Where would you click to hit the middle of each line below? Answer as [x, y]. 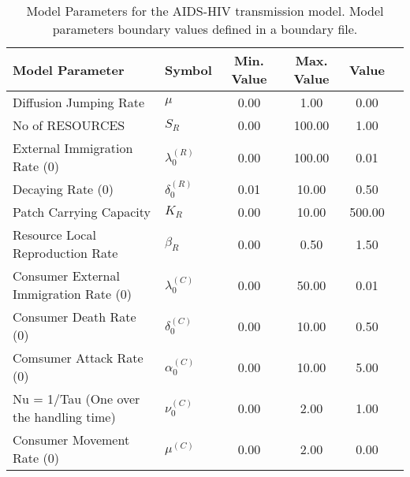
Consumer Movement [71, 440]
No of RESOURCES [69, 125]
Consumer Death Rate [75, 317]
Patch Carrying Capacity [82, 212]
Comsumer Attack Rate [78, 358]
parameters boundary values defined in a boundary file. [205, 29]
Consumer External [66, 276]
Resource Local [54, 235]
